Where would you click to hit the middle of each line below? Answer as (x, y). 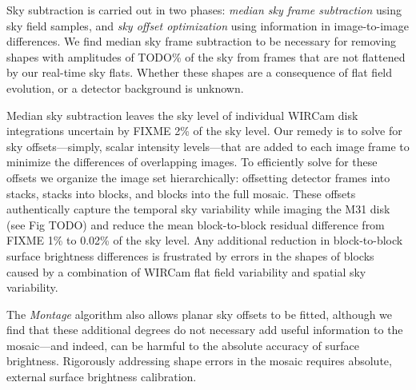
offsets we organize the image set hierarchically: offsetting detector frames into (198, 177)
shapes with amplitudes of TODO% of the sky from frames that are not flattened (206, 56)
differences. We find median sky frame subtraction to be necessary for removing (202, 41)
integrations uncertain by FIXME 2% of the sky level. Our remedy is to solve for (204, 131)
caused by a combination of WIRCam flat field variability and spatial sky (186, 271)
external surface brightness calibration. (102, 377)
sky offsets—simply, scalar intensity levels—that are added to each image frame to (208, 146)
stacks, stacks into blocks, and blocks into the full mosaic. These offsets (181, 193)
